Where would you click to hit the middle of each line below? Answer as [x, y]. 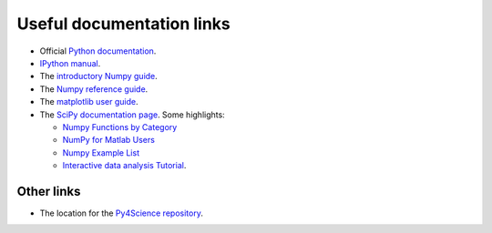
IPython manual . [70, 63]
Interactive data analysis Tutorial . [124, 166]
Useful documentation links [124, 24]
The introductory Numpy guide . [99, 76]
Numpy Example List [101, 152]
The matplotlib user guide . [89, 102]
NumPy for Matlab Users [108, 140]
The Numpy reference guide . [94, 89]
